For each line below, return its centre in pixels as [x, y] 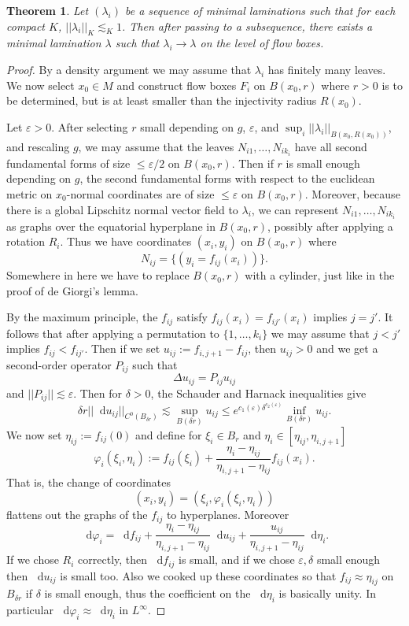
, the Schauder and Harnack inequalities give [258, 393]
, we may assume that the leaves [156, 146]
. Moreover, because [352, 193]
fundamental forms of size [68, 163]
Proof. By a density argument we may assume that [129, 69]
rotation [26, 241]
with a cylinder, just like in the [320, 275]
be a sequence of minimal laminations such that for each [260, 10]
